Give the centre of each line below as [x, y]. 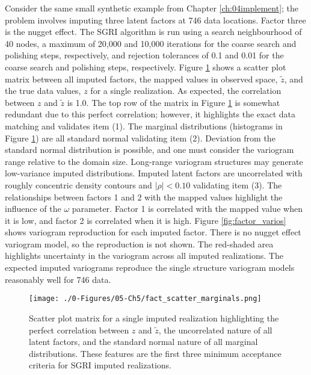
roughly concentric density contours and [79, 184]
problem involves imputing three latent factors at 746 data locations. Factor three [155, 20]
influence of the [33, 209]
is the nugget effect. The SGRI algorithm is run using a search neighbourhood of [153, 32]
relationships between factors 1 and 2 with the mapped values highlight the [144, 197]
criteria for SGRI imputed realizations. [100, 365]
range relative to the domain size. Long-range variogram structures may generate [154, 161]
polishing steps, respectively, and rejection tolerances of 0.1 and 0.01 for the [144, 55]
